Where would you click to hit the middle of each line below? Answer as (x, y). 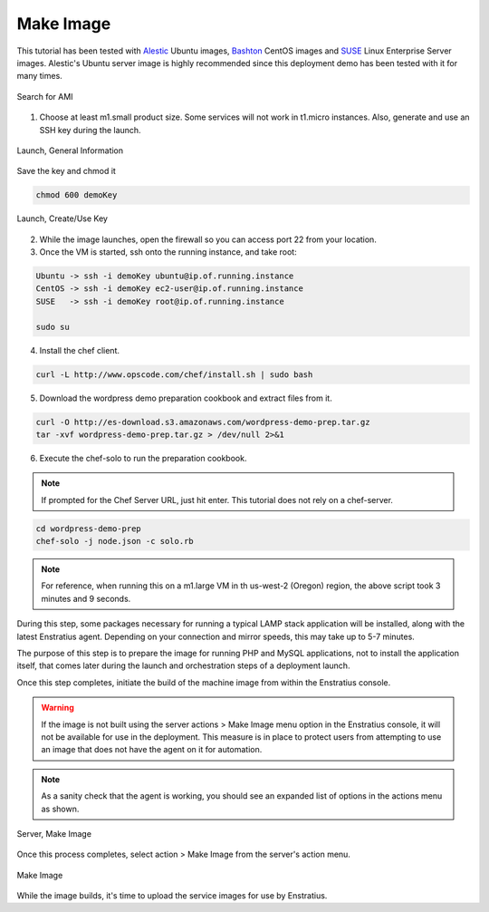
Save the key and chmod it (67, 171)
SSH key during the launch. (90, 130)
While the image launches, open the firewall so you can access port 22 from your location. (208, 239)
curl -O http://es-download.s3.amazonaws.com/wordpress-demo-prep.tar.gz (203, 422)
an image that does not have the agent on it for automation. (152, 750)
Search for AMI (45, 96)
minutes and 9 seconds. (86, 598)
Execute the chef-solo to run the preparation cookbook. (143, 458)
